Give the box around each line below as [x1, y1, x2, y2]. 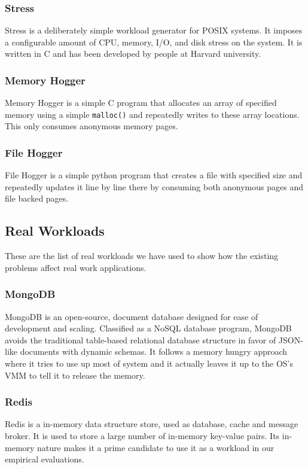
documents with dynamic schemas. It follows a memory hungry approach [20, 345, 288, 358]
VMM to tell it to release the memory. [5, 368, 145, 381]
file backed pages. [5, 192, 69, 205]
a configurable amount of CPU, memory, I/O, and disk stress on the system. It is [5, 35, 303, 48]
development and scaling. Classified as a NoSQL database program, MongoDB [5, 322, 292, 334]
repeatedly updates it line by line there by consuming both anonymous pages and [5, 180, 303, 193]
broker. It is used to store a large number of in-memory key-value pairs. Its [5, 430, 280, 442]
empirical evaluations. [5, 453, 84, 465]
